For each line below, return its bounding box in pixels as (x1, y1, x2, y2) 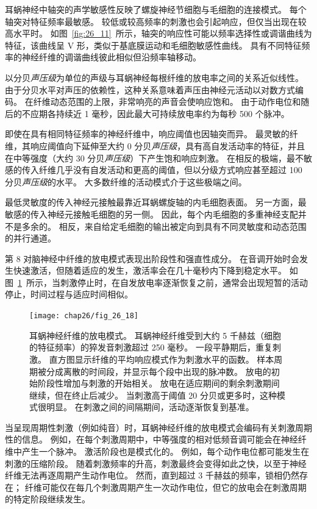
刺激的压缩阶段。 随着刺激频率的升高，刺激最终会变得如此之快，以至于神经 (5, 457, 307, 469)
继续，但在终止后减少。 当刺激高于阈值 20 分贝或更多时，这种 (29, 388, 277, 401)
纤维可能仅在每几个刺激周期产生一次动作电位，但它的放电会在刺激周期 (24, 480, 307, 493)
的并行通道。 (5, 232, 56, 244)
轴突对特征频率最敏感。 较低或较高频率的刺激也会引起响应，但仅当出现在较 (5, 15, 307, 27)
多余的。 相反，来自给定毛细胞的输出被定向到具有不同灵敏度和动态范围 (21, 219, 307, 232)
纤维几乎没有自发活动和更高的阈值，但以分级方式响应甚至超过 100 (38, 163, 302, 176)
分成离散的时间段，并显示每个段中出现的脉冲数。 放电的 (46, 365, 271, 377)
